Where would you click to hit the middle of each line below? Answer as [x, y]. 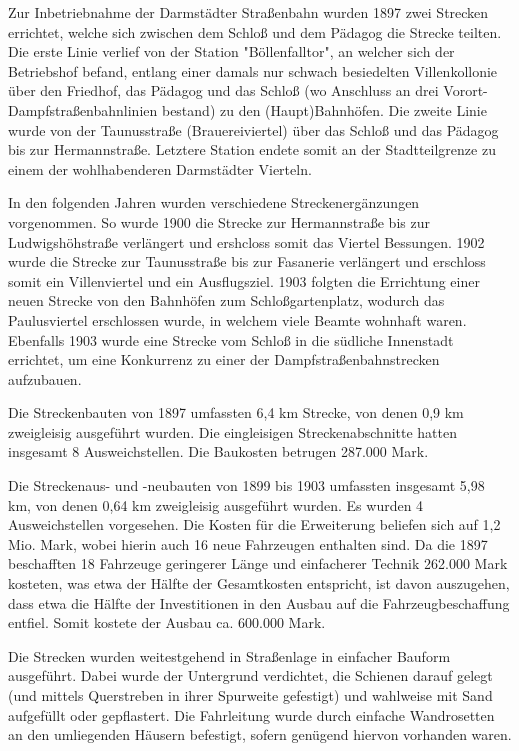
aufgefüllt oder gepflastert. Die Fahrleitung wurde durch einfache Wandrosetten [251, 714]
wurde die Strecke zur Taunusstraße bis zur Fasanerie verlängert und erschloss [247, 261]
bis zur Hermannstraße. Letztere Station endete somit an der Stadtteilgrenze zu [252, 149]
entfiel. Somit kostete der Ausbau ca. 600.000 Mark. [167, 622]
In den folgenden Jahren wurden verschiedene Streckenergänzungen [214, 202]
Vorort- [465, 90]
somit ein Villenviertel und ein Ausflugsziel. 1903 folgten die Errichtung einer [244, 280]
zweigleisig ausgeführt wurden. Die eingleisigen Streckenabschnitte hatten [233, 431]
